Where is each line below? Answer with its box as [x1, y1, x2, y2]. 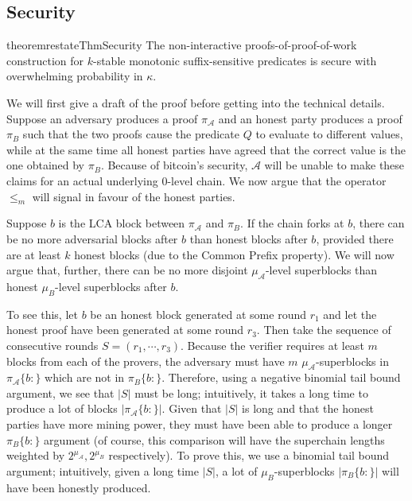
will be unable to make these [264, 157, 405, 173]
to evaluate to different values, [255, 126, 403, 142]
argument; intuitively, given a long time [6, 462, 199, 479]
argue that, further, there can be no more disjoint [6, 262, 248, 278]
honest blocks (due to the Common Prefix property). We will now [74, 246, 395, 262]
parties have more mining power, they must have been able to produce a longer [6, 416, 393, 433]
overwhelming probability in [6, 68, 143, 84]
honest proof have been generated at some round [6, 321, 244, 338]
